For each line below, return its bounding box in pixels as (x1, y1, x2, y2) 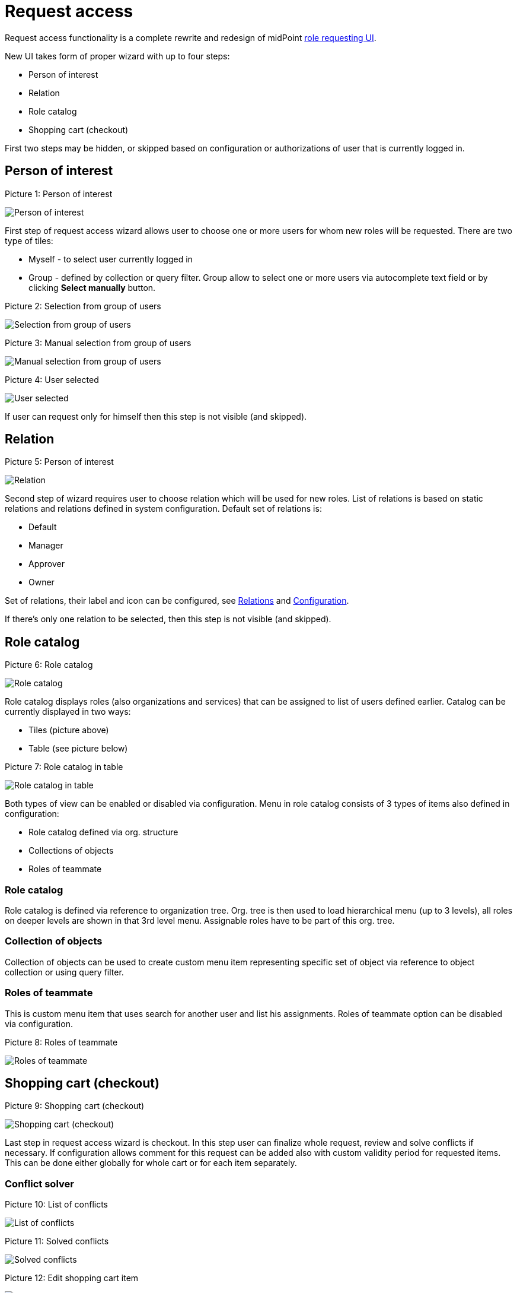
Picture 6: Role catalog (5, 660, 93, 670)
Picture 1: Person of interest (5, 188, 113, 199)
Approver (28, 559, 65, 569)
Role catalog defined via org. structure (28, 827, 178, 838)
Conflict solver (5, 1177, 74, 1190)
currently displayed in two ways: (5, 706, 131, 717)
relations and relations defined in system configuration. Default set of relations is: (5, 503, 322, 514)
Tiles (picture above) (28, 725, 109, 736)
